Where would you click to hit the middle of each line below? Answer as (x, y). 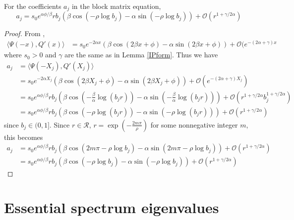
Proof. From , (25, 33)
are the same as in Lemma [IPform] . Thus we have (141, 55)
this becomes (24, 137)
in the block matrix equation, (116, 6)
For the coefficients (33, 6)
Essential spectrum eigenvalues (112, 207)
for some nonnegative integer (194, 124)
